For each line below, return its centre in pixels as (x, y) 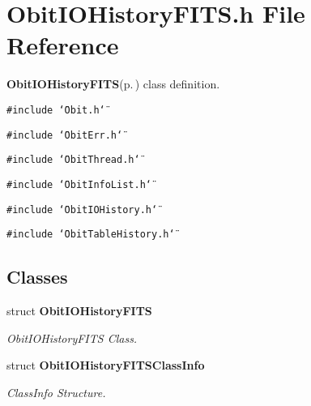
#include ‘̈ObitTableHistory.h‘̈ (91, 235)
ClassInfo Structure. (56, 392)
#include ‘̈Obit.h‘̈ (56, 110)
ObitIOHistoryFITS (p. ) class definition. (113, 84)
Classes (37, 277)
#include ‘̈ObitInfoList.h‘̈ (79, 184)
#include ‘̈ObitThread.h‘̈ (73, 160)
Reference (63, 45)
